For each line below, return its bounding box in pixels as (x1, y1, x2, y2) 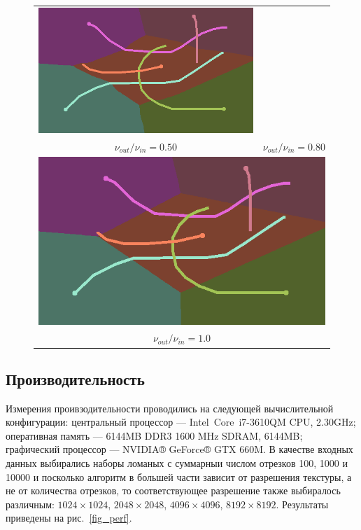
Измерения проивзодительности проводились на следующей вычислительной (6, 400, 334, 415)
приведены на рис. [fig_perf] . (6, 510, 132, 525)
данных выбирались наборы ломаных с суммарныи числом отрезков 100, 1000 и (6, 456, 348, 470)
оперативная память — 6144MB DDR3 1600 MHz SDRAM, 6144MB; (6, 428, 303, 442)
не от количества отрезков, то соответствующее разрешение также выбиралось (6, 483, 341, 498)
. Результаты (276, 496, 329, 511)
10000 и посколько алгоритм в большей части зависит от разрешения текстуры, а (6, 469, 352, 484)
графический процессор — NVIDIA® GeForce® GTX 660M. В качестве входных (6, 442, 353, 456)
